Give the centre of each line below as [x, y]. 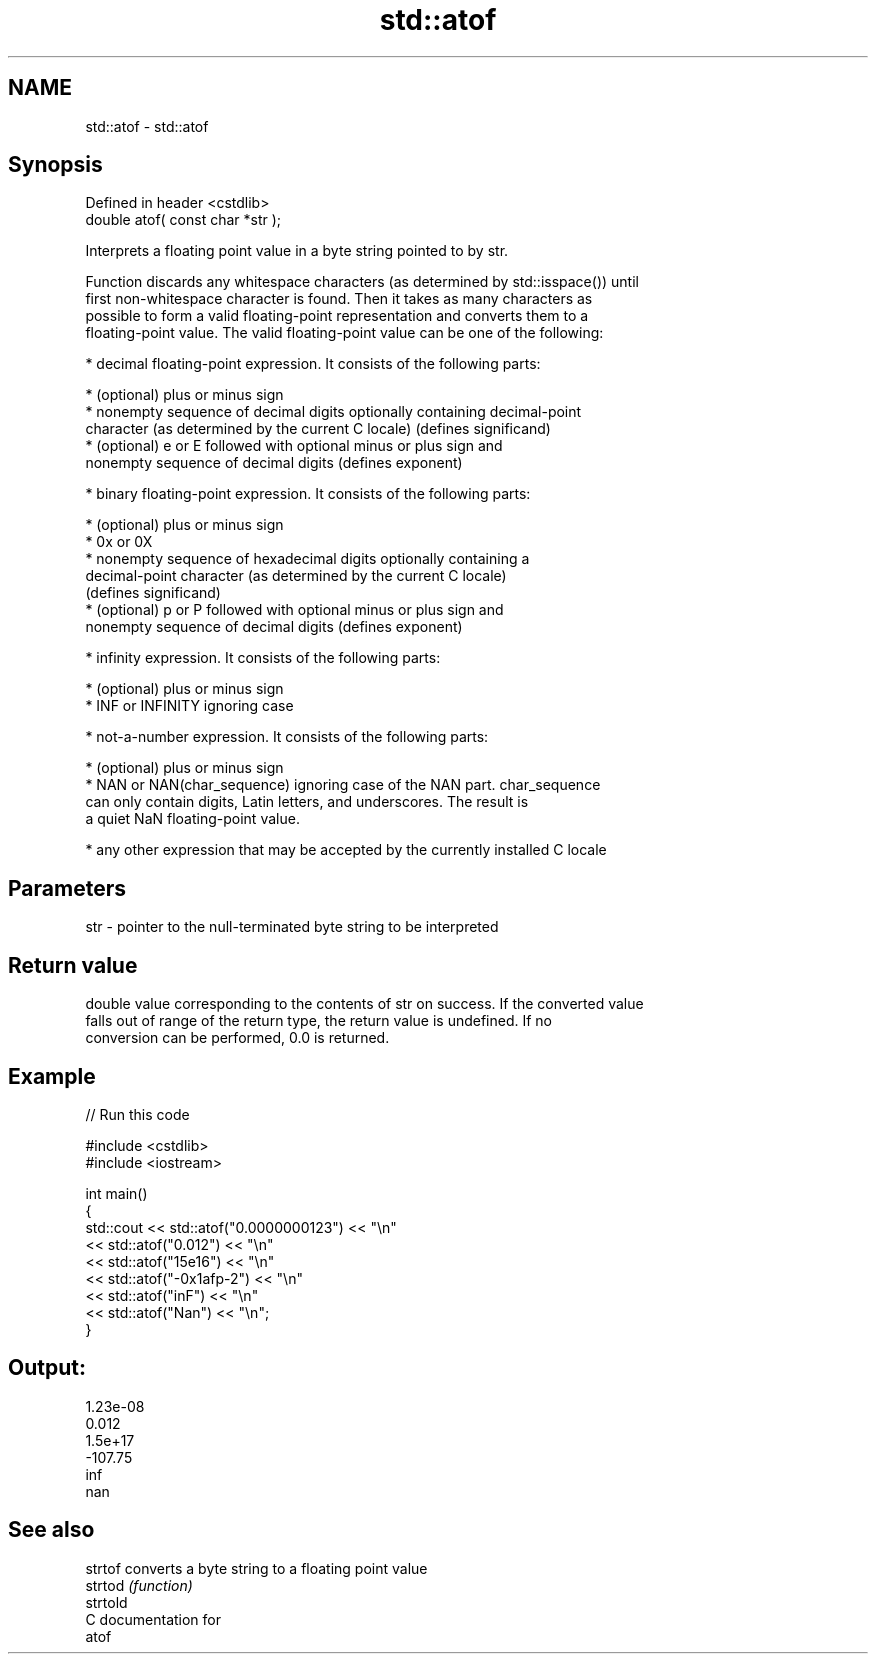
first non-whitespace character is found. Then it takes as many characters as [339, 299]
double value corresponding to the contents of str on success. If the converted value [364, 1004]
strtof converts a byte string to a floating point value [256, 1568]
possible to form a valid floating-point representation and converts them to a [337, 316]
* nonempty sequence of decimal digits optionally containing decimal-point [333, 412]
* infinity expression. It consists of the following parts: [263, 658]
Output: [47, 1368]
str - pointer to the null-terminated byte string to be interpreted [292, 927]
